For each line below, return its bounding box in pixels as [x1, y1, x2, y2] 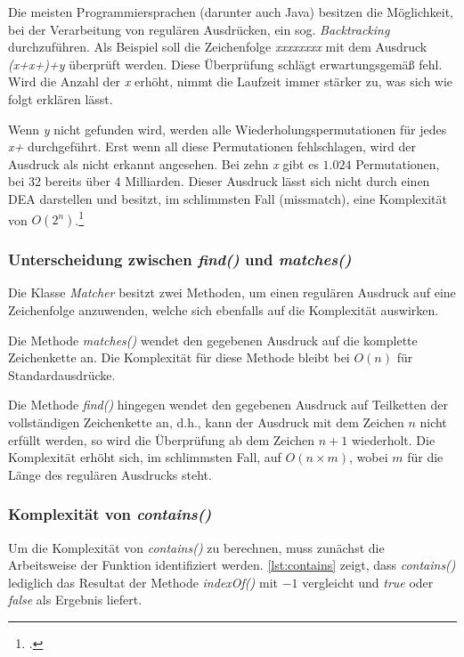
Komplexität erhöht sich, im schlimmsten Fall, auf [8, 448, 281, 466]
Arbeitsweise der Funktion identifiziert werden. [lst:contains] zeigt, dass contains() [8, 556, 456, 574]
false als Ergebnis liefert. [8, 590, 142, 609]
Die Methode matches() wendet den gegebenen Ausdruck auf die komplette [8, 330, 418, 349]
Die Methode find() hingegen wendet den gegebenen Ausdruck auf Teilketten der [8, 395, 448, 414]
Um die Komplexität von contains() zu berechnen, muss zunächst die [8, 538, 385, 556]
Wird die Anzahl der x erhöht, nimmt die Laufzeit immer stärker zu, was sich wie [8, 72, 453, 91]
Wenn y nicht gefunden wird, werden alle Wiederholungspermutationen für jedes [8, 119, 447, 138]
